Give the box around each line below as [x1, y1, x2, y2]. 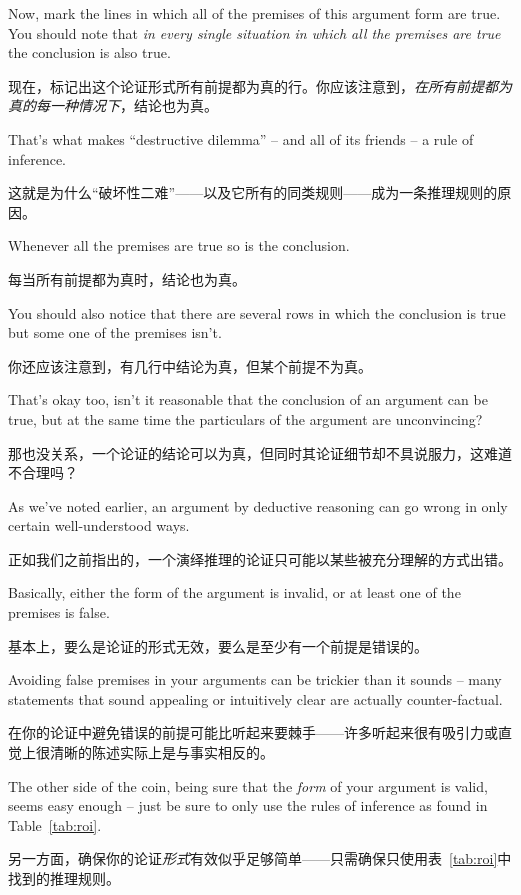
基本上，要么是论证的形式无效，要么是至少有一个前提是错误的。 [8, 635, 428, 656]
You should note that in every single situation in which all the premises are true [8, 22, 501, 43]
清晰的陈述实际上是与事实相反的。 [49, 742, 274, 763]
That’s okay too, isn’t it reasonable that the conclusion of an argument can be [8, 389, 488, 410]
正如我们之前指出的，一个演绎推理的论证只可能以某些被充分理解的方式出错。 [8, 548, 512, 569]
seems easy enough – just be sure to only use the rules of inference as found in [8, 795, 488, 816]
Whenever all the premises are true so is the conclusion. [8, 235, 350, 256]
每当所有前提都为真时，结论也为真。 [8, 268, 246, 289]
